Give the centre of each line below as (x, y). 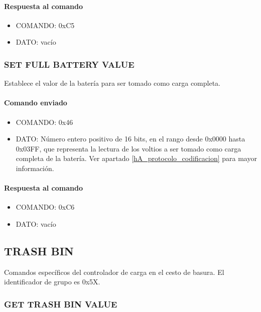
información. (35, 168)
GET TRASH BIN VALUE (61, 304)
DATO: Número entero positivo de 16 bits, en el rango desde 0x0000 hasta (130, 139)
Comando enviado (36, 103)
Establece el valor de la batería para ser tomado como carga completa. (112, 83)
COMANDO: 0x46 (44, 122)
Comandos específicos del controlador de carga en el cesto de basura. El (114, 272)
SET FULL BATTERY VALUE (69, 64)
